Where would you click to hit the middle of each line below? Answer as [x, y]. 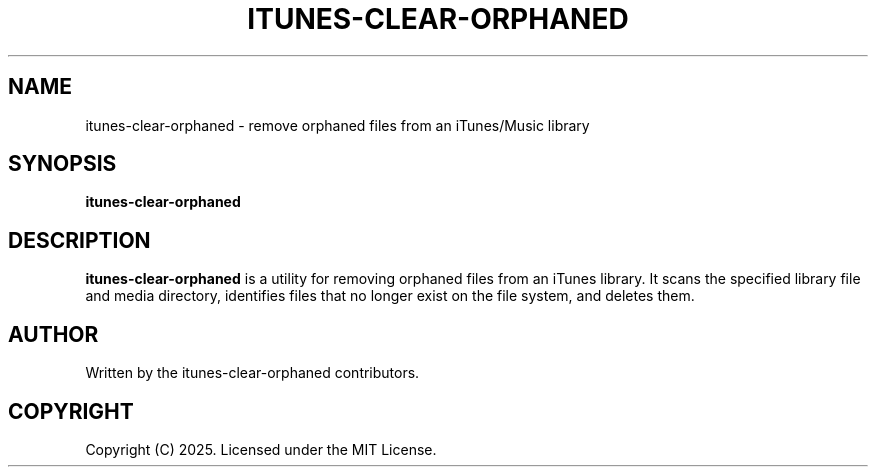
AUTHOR [53, 334]
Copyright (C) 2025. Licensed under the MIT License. [261, 449]
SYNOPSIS [62, 164]
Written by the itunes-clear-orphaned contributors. [252, 373]
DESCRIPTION [79, 240]
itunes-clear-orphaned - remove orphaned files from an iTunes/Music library [337, 125]
